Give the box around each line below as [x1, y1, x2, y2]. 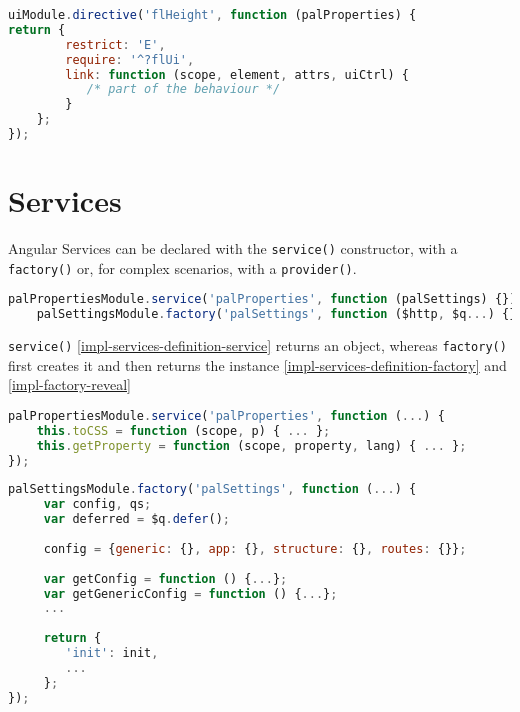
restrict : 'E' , [65, 37, 166, 52]
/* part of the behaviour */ [86, 82, 281, 97]
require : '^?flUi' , [65, 52, 195, 67]
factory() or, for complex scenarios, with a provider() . [8, 257, 357, 278]
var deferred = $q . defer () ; [43, 512, 230, 527]
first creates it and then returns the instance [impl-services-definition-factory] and [8, 354, 507, 375]
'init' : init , [65, 646, 159, 661]
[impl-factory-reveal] [8, 374, 131, 395]
